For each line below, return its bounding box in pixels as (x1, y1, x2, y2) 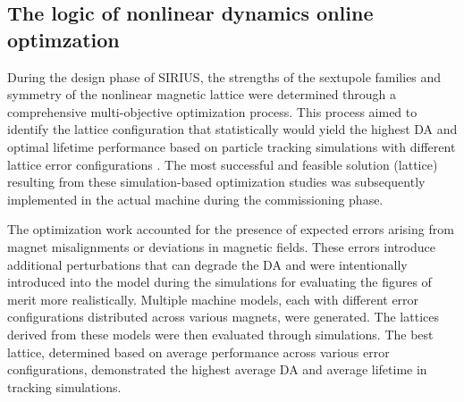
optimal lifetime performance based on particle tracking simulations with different (7, 137, 456, 155)
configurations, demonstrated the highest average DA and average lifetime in (7, 360, 427, 379)
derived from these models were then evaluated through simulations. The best (7, 324, 434, 343)
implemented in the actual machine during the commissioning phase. (7, 189, 384, 208)
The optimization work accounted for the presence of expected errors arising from (7, 220, 454, 239)
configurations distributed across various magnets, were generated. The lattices (7, 307, 439, 326)
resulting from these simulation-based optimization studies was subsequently (7, 172, 426, 191)
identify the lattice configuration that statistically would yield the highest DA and (7, 120, 458, 138)
